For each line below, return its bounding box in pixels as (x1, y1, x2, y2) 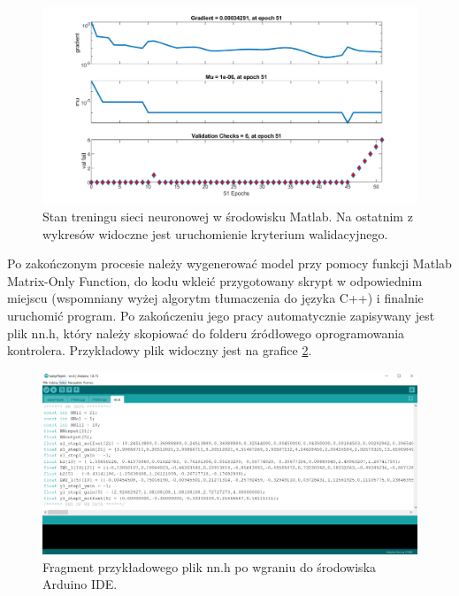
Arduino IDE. (42, 575, 118, 593)
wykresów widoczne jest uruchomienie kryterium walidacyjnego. (42, 224, 388, 243)
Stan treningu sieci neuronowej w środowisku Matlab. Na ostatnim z (42, 206, 413, 225)
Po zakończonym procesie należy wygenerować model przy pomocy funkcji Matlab (7, 254, 452, 273)
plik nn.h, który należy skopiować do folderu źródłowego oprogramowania (7, 323, 405, 342)
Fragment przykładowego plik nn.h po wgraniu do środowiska (42, 557, 377, 576)
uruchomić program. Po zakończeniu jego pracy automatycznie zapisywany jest (7, 306, 435, 324)
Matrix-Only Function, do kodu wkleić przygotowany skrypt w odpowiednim (7, 271, 423, 290)
